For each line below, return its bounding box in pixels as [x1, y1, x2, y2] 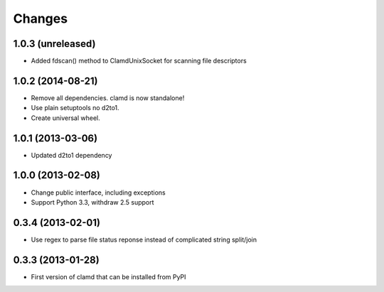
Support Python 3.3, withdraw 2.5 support [31, 198, 154, 206]
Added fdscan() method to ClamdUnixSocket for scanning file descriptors [31, 57, 247, 65]
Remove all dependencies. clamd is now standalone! [31, 93, 185, 102]
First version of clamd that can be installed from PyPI [31, 272, 186, 281]
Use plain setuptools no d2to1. [31, 104, 120, 112]
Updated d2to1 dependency [31, 151, 112, 159]
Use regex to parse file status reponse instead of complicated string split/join [31, 235, 257, 244]
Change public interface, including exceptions [31, 188, 166, 197]
